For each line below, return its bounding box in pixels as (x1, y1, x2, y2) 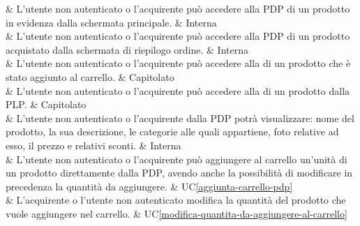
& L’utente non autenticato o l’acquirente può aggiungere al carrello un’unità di (6, 151, 347, 166)
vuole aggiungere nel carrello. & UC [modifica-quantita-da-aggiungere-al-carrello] (6, 206, 347, 220)
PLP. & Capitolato (6, 97, 87, 112)
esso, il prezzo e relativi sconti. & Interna (6, 137, 181, 152)
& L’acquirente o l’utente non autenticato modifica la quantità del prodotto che (6, 193, 346, 207)
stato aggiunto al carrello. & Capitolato (6, 69, 174, 84)
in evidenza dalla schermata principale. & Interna (6, 15, 217, 29)
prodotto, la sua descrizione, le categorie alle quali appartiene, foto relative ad (6, 124, 339, 139)
